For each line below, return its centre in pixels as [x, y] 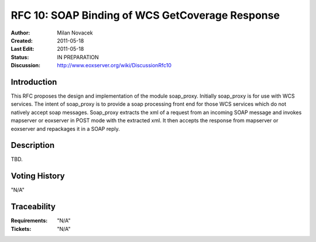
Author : [20, 33]
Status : [20, 57]
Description [33, 145]
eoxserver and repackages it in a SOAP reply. [65, 129]
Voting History [38, 176]
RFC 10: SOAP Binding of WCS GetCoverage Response [145, 15]
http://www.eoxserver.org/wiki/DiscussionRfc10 [114, 65]
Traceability [33, 207]
